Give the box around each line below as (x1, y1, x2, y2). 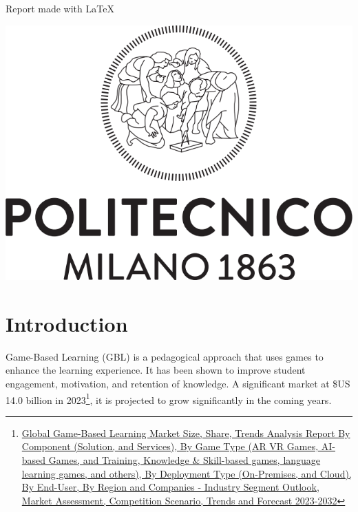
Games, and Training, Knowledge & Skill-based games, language (48, 452, 321, 467)
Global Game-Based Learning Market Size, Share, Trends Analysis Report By (21, 425, 350, 440)
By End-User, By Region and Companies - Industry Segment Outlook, (21, 480, 319, 494)
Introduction (6, 309, 128, 337)
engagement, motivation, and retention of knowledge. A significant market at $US (6, 376, 350, 390)
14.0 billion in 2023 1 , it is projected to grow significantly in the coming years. (6, 390, 332, 407)
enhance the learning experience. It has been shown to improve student (6, 363, 306, 377)
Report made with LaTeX (6, 1, 114, 15)
